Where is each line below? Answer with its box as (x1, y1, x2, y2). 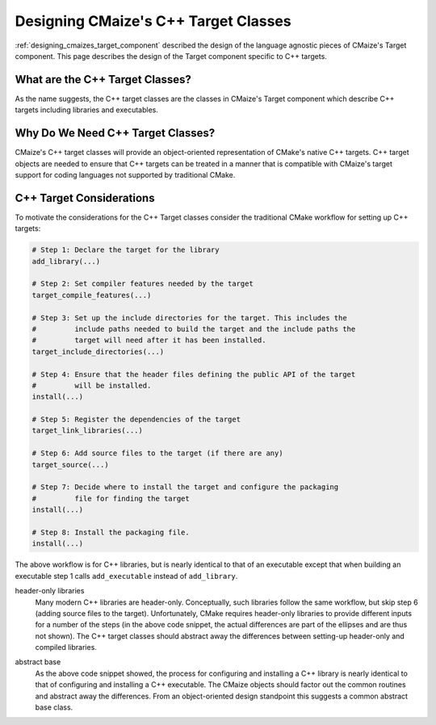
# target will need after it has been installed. (31, 336, 266, 345)
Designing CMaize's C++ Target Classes (15, 12, 291, 30)
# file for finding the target (31, 493, 190, 503)
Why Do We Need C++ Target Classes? (15, 126, 216, 140)
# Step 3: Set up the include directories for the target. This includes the (31, 313, 347, 322)
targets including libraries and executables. (15, 105, 159, 115)
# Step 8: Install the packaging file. (31, 527, 190, 537)
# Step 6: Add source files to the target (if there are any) (31, 449, 283, 458)
